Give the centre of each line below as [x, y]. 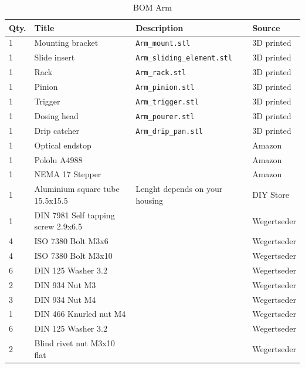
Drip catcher [57, 130]
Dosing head [56, 116]
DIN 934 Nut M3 [65, 284]
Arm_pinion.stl [165, 88]
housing [149, 200]
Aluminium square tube [77, 189]
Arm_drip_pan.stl [169, 131]
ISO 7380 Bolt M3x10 [73, 256]
